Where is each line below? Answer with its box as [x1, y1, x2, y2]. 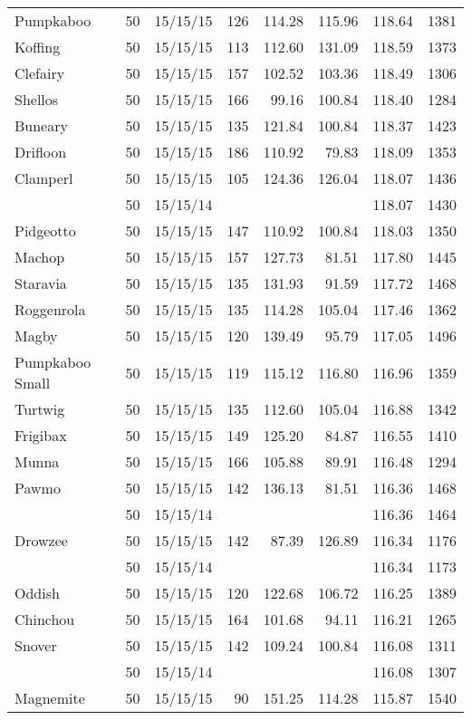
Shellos [14, 89, 59, 110]
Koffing [14, 36, 61, 57]
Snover [14, 635, 57, 656]
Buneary [14, 115, 68, 136]
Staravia [14, 273, 67, 293]
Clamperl [14, 168, 73, 188]
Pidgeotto [14, 220, 76, 241]
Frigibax [14, 425, 67, 446]
